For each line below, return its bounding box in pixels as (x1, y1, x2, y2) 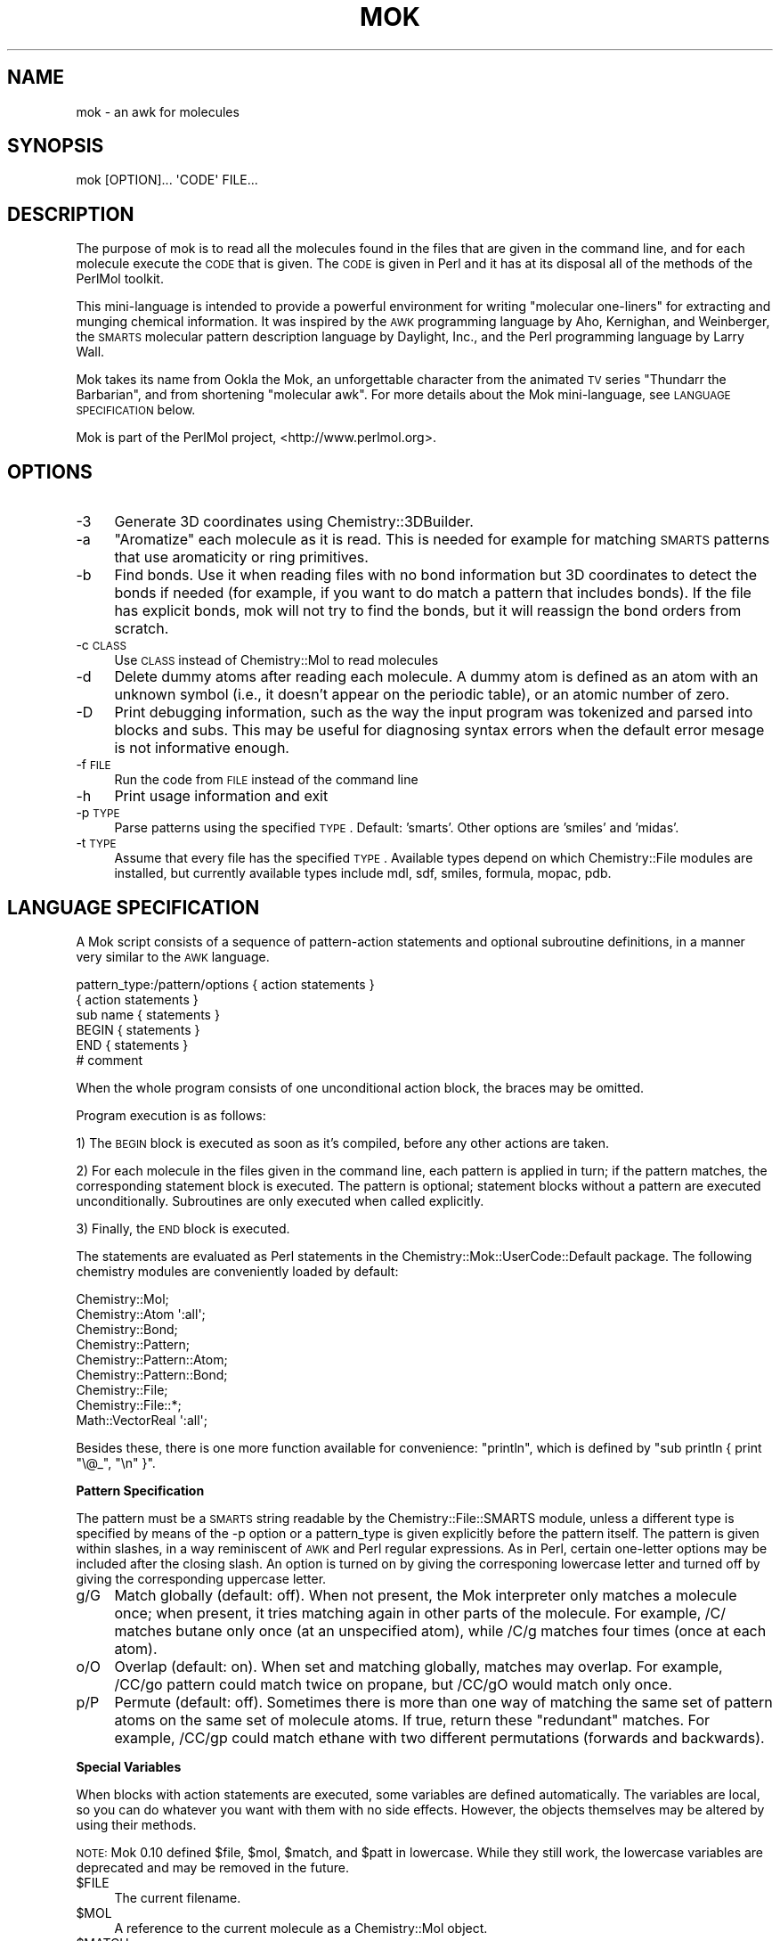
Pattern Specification (76, 1482, 205, 1498)
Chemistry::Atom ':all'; (76, 1306, 206, 1322)
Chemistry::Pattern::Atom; (76, 1351, 228, 1367)
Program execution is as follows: (76, 1107, 266, 1123)
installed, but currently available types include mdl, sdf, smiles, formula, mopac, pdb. (114, 865, 612, 881)
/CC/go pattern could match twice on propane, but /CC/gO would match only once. (114, 1675, 672, 1693)
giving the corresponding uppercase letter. (76, 1570, 327, 1586)
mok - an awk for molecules (76, 103, 240, 119)
